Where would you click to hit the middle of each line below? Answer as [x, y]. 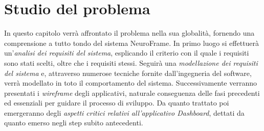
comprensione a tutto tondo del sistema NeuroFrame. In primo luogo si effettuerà [132, 43]
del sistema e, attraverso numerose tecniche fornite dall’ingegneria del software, [128, 73]
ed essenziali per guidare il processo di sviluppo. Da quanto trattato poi [117, 103]
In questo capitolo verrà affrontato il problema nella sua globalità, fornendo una [129, 33]
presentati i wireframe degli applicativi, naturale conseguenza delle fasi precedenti [132, 93]
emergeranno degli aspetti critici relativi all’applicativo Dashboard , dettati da [124, 112]
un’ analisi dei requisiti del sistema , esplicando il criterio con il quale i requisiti [127, 53]
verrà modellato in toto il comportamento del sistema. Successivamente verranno [130, 83]
